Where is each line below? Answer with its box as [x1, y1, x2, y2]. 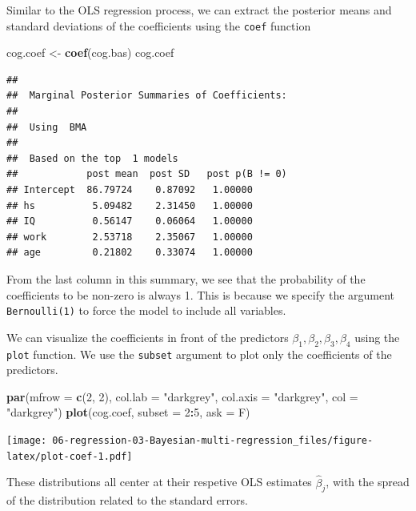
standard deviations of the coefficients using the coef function [6, 17, 311, 34]
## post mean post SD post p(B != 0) [6, 168, 287, 180]
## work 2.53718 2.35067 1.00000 [6, 231, 253, 243]
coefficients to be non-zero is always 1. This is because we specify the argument [6, 286, 395, 303]
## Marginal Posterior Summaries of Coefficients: [6, 90, 287, 102]
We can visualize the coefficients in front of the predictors [6, 328, 289, 345]
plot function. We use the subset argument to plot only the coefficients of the [6, 345, 392, 362]
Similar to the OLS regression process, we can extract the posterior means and [6, 2, 392, 18]
